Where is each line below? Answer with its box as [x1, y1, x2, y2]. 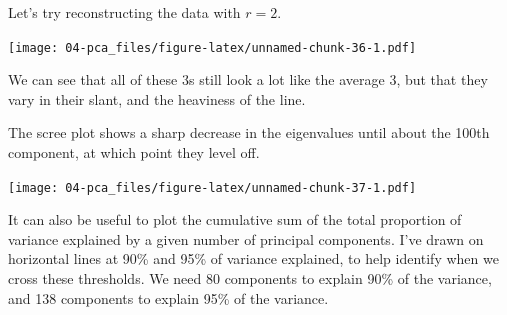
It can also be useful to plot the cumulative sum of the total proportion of [8, 209, 462, 230]
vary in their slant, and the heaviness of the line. [8, 88, 306, 109]
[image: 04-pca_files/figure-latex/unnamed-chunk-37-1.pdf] [8, 180, 417, 195]
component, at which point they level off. [8, 142, 260, 163]
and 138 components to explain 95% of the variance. [8, 287, 329, 308]
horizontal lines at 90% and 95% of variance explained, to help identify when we [8, 248, 499, 269]
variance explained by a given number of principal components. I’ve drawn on [8, 228, 484, 249]
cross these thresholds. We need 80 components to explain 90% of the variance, [8, 268, 492, 289]
